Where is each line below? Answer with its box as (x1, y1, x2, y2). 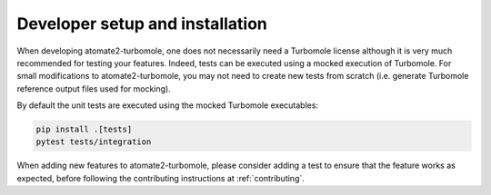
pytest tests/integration (35, 137, 152, 147)
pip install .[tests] (35, 124, 133, 135)
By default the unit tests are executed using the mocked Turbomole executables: (16, 100, 318, 111)
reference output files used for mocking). (16, 83, 172, 94)
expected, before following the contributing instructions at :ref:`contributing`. (16, 172, 305, 183)
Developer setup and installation (16, 14, 268, 34)
